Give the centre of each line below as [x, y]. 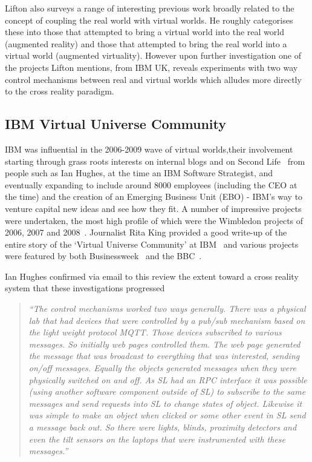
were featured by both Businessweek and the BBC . [103, 256]
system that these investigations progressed [85, 288]
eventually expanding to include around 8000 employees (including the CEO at [151, 184]
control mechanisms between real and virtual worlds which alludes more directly [153, 79]
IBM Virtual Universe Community [116, 124]
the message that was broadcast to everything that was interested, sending [164, 356]
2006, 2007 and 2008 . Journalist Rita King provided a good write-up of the [146, 232]
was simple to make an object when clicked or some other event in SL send [167, 415]
